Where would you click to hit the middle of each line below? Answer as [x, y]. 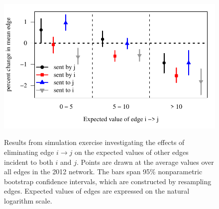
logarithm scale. [28, 200]
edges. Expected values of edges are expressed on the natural [97, 191]
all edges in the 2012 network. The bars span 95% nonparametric [103, 172]
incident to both [29, 162]
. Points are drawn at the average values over [145, 162]
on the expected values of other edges [132, 152]
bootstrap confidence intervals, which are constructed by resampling [108, 181]
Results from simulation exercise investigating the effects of [94, 142]
